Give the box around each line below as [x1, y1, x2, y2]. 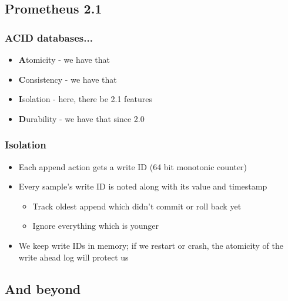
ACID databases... [5, 30, 93, 45]
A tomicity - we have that [18, 53, 110, 65]
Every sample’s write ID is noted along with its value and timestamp [18, 180, 267, 192]
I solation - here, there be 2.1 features [18, 93, 153, 105]
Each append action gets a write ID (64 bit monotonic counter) [18, 160, 247, 173]
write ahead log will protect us [18, 251, 129, 263]
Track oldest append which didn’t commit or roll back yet [32, 199, 242, 212]
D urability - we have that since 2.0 [18, 112, 145, 124]
